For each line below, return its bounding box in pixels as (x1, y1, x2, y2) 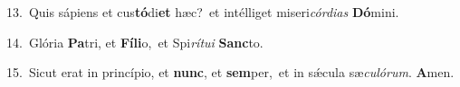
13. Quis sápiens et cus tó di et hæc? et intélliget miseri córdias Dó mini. (6, 3, 399, 21)
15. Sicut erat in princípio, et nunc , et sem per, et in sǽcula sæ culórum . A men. (6, 63, 455, 82)
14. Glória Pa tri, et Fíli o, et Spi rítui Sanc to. (6, 32, 264, 51)
